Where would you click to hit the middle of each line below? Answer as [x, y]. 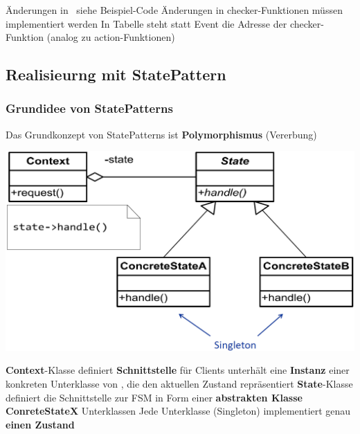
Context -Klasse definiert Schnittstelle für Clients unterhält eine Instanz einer [178, 370]
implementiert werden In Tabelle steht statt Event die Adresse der [146, 23]
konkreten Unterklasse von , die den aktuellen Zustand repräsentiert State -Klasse [179, 383]
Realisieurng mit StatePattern [116, 74]
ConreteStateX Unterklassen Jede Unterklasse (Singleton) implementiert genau [178, 411]
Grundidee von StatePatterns [89, 108]
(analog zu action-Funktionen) [111, 37]
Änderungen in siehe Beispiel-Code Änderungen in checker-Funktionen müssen [174, 10]
